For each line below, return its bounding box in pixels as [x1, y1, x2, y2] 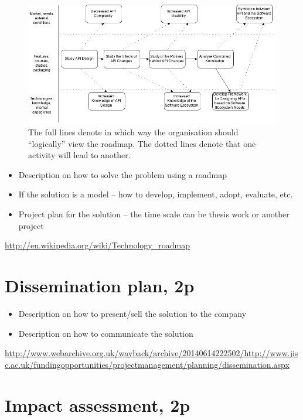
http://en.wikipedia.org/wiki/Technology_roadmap [5, 239, 190, 251]
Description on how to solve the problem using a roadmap [18, 168, 227, 180]
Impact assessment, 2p [5, 392, 190, 416]
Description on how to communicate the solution [18, 327, 193, 339]
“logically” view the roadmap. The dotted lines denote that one [28, 137, 256, 149]
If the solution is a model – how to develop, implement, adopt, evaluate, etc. [18, 188, 293, 200]
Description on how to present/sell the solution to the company [18, 307, 247, 319]
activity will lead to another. [28, 149, 131, 161]
